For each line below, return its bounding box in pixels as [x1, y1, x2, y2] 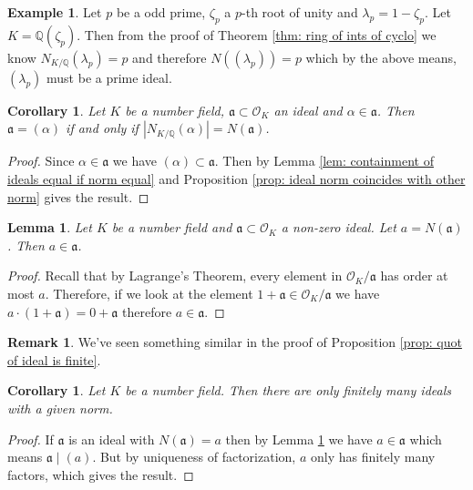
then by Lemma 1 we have [225, 429, 373, 448]
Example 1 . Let [7, 3, 102, 21]
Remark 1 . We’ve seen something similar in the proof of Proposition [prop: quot [7, 332, 462, 352]
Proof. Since [7, 151, 75, 170]
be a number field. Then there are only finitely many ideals [125, 381, 452, 400]
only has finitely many [310, 447, 436, 466]
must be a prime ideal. [46, 67, 172, 87]
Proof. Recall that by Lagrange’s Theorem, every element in [7, 266, 343, 285]
